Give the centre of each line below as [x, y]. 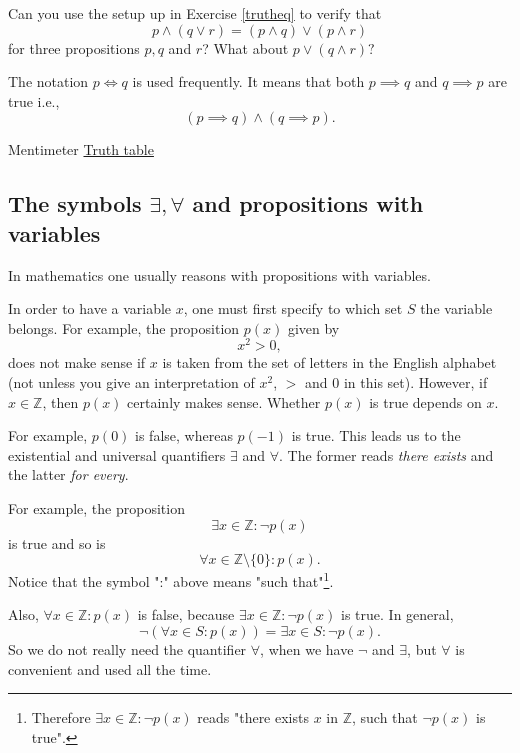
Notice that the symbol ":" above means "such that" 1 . [171, 579]
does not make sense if [77, 362]
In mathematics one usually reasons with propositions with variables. [219, 274]
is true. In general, [397, 614]
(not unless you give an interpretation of [131, 382]
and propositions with [308, 203]
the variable [456, 308]
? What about [245, 47]
